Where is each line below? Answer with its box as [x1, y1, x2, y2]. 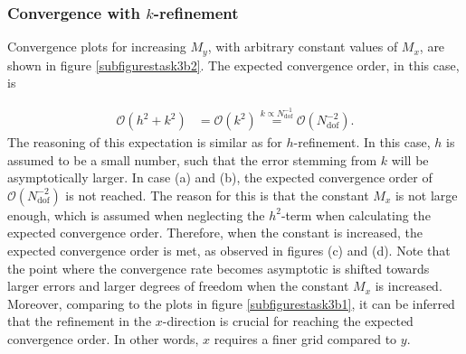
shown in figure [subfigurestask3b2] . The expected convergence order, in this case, [7, 55, 460, 74]
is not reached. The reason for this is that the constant [65, 185, 369, 204]
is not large [395, 185, 458, 204]
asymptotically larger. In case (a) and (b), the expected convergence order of [7, 168, 433, 187]
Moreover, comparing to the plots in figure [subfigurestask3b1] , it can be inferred [7, 293, 455, 312]
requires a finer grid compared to [214, 330, 397, 349]
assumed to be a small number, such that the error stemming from [7, 150, 377, 169]
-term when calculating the [281, 205, 431, 224]
